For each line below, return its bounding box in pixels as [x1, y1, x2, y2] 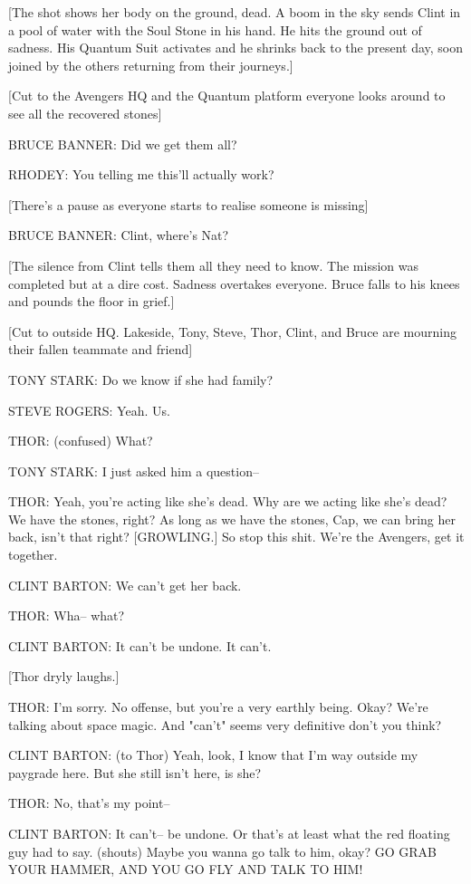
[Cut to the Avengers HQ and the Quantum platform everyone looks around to [8, 86, 446, 105]
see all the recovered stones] [8, 103, 162, 122]
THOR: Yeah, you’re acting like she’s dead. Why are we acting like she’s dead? [8, 492, 447, 511]
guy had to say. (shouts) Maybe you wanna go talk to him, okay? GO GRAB [8, 841, 437, 860]
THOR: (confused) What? [8, 431, 153, 450]
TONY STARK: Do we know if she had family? [8, 370, 274, 389]
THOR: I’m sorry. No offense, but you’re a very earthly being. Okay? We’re [8, 697, 428, 716]
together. [8, 545, 58, 564]
